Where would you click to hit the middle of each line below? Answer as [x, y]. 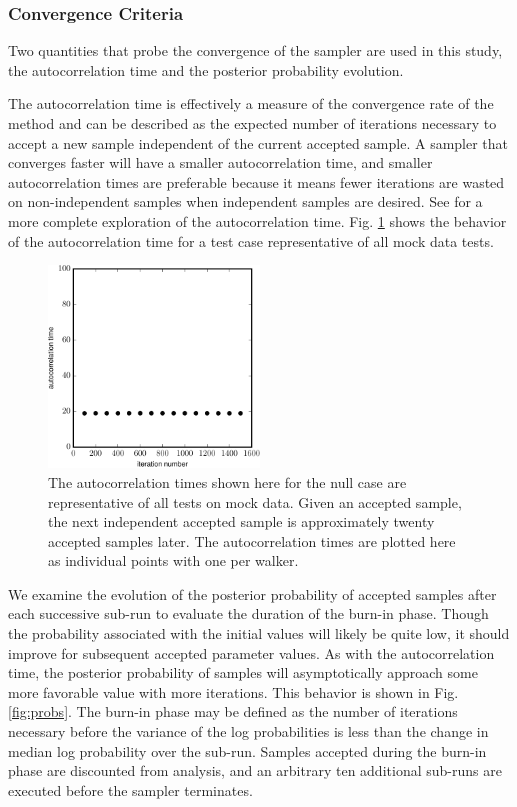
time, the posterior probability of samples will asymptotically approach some [243, 672]
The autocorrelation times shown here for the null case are [227, 481]
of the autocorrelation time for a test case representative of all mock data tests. [251, 240]
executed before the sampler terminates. [130, 789]
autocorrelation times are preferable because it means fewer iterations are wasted [256, 181]
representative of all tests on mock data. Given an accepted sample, [255, 501]
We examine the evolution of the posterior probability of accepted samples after [252, 593]
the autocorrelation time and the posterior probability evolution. [206, 69]
